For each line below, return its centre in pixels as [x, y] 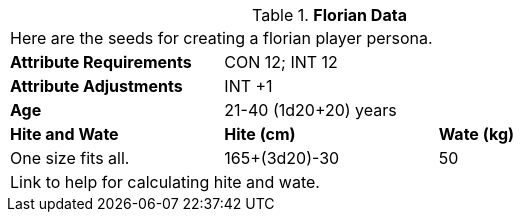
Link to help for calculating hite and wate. [165, 182]
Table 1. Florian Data [329, 15]
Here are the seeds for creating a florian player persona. [221, 38]
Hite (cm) [260, 134]
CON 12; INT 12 [281, 62]
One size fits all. [70, 158]
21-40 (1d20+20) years [310, 110]
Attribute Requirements [101, 62]
